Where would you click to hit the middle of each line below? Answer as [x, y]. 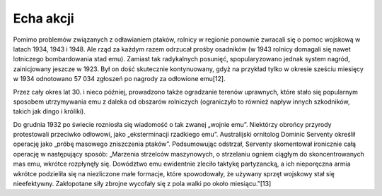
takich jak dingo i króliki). [50, 111]
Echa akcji [44, 18]
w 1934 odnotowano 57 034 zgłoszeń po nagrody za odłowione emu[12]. [119, 79]
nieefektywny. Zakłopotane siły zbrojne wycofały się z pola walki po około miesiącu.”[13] [142, 184]
